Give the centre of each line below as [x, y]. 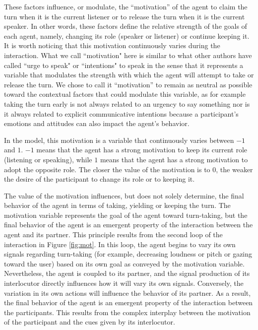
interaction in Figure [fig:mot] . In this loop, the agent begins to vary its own [120, 244]
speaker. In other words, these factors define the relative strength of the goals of [126, 26]
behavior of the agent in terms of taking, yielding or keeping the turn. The [117, 205]
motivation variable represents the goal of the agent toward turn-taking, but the [126, 215]
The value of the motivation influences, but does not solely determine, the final [124, 195]
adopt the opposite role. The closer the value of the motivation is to [107, 169]
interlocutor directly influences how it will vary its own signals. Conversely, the [124, 283]
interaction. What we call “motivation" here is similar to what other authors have [128, 55]
